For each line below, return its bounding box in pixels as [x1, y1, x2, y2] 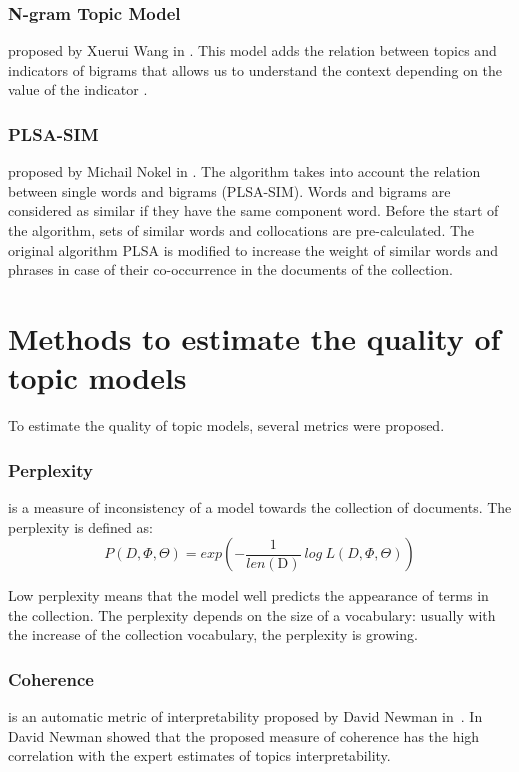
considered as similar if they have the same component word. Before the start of [8, 200, 499, 221]
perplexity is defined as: [8, 516, 153, 537]
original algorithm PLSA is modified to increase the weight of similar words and [8, 239, 499, 260]
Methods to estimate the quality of [8, 317, 501, 358]
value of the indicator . [8, 79, 148, 100]
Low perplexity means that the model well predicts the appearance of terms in [8, 585, 489, 606]
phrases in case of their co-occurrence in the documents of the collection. [8, 259, 453, 280]
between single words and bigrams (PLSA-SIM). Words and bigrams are [8, 180, 451, 201]
